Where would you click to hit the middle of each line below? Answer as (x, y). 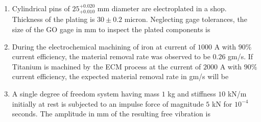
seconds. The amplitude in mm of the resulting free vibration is (111, 114)
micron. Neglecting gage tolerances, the (186, 19)
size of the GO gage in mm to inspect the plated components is (111, 29)
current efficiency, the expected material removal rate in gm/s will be (120, 76)
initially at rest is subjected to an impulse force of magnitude (108, 103)
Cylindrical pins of (41, 8)
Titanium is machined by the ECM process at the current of (106, 66)
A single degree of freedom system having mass (86, 93)
